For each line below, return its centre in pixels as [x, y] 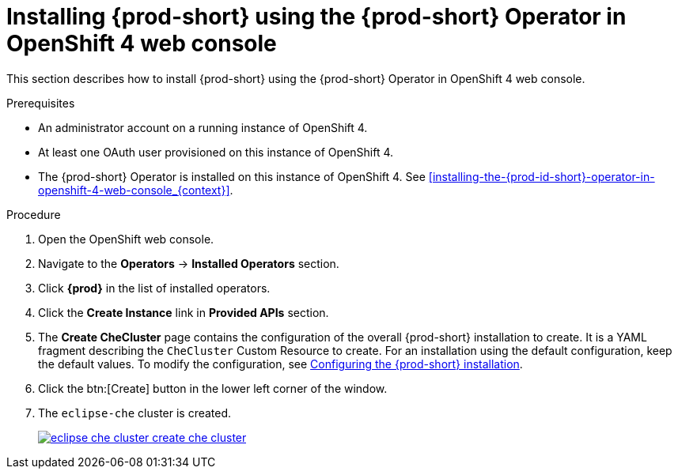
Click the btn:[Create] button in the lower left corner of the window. [213, 388]
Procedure [34, 214]
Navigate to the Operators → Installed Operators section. [189, 263]
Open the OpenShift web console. [126, 239]
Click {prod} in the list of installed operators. [154, 288]
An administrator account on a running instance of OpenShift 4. [203, 127]
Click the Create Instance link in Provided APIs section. [184, 312]
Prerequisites [41, 103]
